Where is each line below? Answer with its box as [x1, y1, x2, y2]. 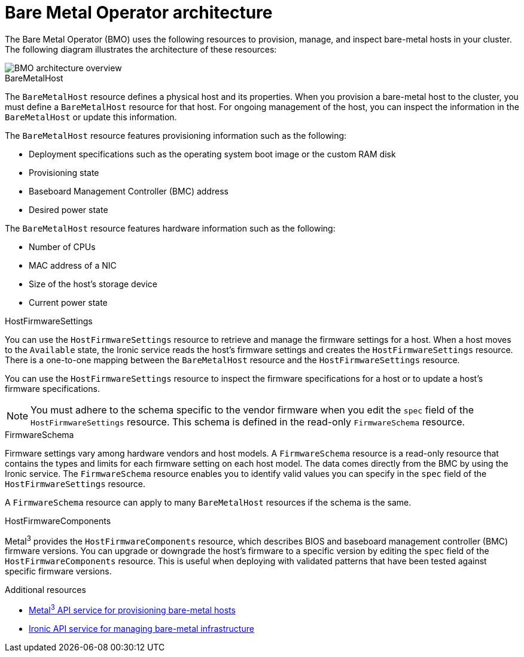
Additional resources [5, 585, 86, 595]
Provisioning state [29, 167, 99, 178]
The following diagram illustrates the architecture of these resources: [5, 44, 277, 54]
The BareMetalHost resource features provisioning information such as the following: [5, 130, 347, 141]
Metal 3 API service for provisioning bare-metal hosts [29, 603, 236, 616]
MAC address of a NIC [29, 260, 117, 270]
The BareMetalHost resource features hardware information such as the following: [5, 223, 336, 233]
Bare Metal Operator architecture [5, 2, 273, 23]
